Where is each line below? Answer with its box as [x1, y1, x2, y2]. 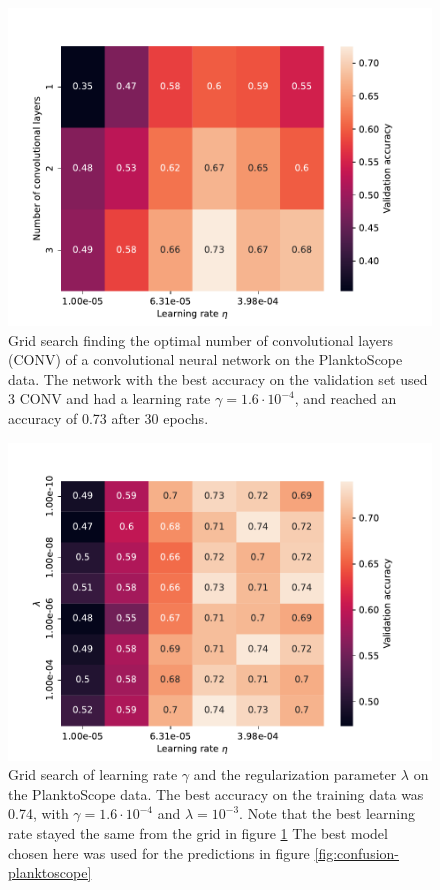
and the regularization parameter [193, 764, 397, 785]
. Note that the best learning [239, 803, 415, 824]
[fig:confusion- [314, 842, 400, 863]
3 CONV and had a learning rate [8, 388, 211, 409]
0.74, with [8, 803, 69, 824]
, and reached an [294, 388, 397, 409]
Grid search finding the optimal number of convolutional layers [8, 329, 394, 350]
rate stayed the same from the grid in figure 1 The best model [8, 822, 388, 843]
